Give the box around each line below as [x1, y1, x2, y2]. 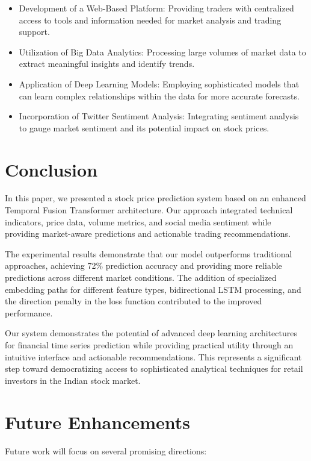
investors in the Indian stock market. [5, 374, 141, 386]
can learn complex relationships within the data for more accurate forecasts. [19, 89, 300, 102]
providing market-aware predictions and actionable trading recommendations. [5, 227, 291, 240]
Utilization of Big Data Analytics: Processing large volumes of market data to [19, 45, 306, 58]
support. [19, 25, 50, 38]
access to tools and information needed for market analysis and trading [19, 13, 282, 26]
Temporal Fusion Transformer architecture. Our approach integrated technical [5, 204, 293, 216]
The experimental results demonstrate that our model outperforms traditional [5, 247, 292, 260]
